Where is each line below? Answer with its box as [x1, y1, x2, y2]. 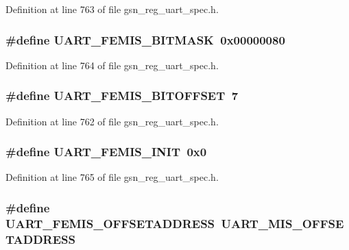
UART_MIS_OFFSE [221, 214, 344, 232]
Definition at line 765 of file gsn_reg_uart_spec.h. [5, 170, 219, 184]
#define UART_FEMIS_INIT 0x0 [5, 143, 207, 160]
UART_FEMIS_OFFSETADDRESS [5, 214, 215, 232]
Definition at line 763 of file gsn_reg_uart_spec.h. [5, 2, 219, 16]
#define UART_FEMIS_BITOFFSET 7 [5, 87, 239, 104]
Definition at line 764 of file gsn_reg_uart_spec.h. [5, 58, 219, 72]
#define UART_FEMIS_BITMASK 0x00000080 [5, 31, 285, 48]
